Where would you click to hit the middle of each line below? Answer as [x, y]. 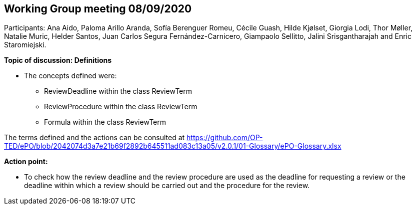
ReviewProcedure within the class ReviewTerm [121, 107]
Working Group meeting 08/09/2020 [98, 9]
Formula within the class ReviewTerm [105, 122]
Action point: [26, 162]
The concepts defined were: [70, 76]
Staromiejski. [25, 45]
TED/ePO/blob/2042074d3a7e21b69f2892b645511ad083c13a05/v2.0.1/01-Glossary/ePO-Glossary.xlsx [173, 146]
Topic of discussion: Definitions [58, 60]
